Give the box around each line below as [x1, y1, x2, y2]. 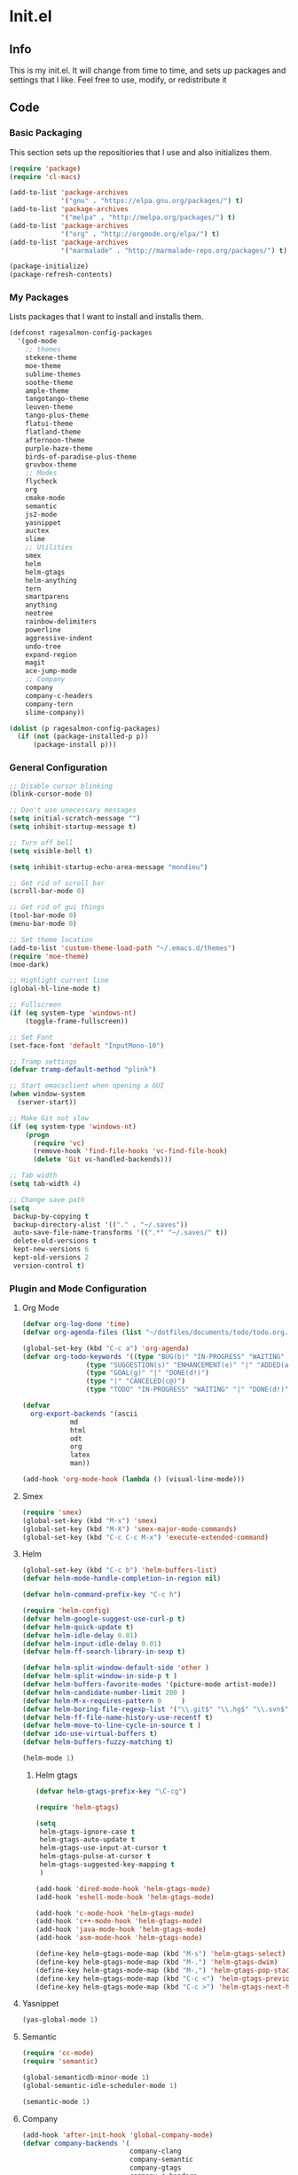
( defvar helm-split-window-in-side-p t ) [21, 1672, 178, 1681]
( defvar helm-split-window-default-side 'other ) [21, 1663, 210, 1673]
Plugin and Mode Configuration [9, 1282, 147, 1294]
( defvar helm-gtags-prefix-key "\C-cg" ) [35, 1786, 187, 1795]
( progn [25, 1130, 50, 1139]
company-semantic [129, 2155, 193, 2164]
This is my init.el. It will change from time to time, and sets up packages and [9, 65, 286, 75]
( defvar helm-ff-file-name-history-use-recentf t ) [21, 1713, 214, 1722]
